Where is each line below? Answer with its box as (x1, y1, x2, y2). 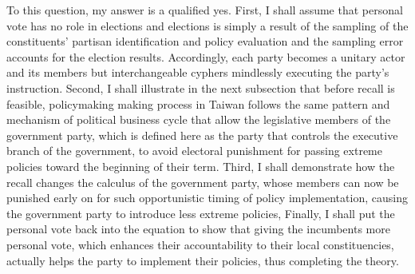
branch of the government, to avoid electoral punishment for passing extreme (6, 142, 382, 159)
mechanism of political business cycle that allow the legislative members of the (6, 111, 391, 128)
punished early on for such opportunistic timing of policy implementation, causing (6, 189, 408, 206)
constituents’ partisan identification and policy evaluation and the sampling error (6, 33, 404, 50)
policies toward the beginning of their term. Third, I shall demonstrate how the (6, 157, 395, 174)
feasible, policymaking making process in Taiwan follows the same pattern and (6, 95, 390, 112)
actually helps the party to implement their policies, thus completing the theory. (6, 252, 399, 268)
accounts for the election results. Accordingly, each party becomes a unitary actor (6, 48, 405, 65)
